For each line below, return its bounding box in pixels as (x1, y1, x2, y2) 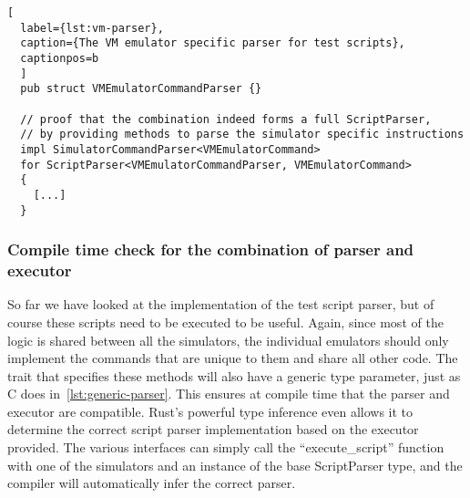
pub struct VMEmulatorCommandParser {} (20, 82, 262, 96)
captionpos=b (20, 51, 99, 65)
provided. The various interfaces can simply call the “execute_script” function (7, 438, 444, 457)
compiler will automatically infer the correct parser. (7, 473, 296, 493)
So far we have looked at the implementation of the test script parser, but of (7, 295, 434, 314)
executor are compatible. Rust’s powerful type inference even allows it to (7, 401, 414, 420)
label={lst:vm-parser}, (20, 21, 164, 35)
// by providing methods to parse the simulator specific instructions (20, 128, 465, 141)
